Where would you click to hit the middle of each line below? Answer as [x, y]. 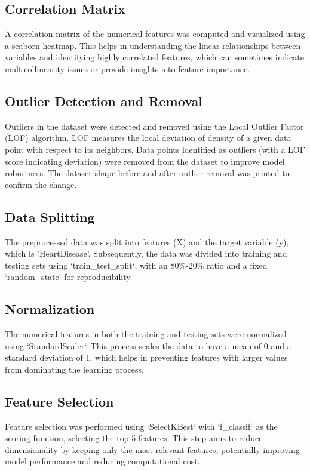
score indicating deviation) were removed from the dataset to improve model [145, 161]
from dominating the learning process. [74, 369]
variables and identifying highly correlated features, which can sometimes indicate [154, 57]
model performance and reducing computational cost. [102, 461]
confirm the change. [41, 184]
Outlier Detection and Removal [104, 101]
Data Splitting [50, 216]
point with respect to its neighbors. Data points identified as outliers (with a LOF [155, 149]
